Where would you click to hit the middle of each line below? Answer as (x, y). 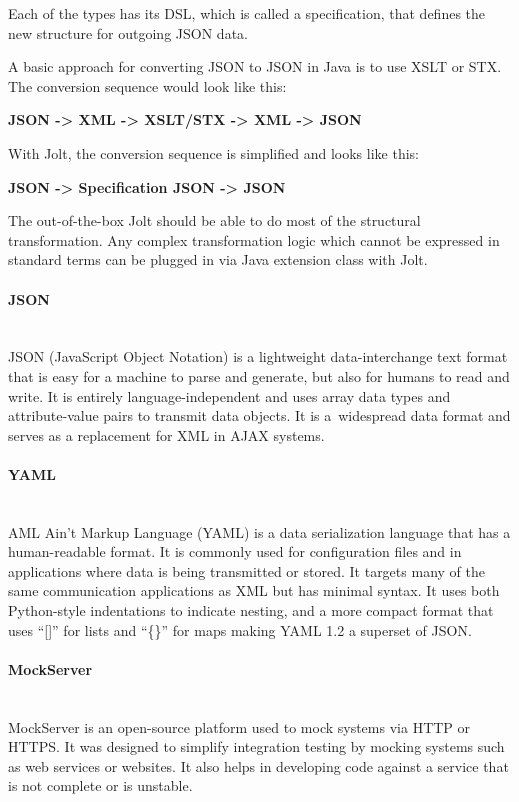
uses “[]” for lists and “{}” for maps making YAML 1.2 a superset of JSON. (240, 629)
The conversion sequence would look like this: (147, 85)
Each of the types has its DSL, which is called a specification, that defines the (247, 13)
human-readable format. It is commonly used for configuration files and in (235, 551)
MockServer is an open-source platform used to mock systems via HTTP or (239, 726)
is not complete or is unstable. (100, 785)
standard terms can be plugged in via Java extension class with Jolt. (218, 259)
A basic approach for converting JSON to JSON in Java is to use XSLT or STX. (255, 66)
